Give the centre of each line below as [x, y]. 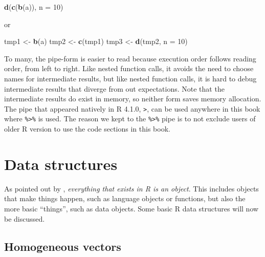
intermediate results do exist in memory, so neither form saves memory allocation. [133, 99]
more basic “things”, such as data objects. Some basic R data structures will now [131, 208]
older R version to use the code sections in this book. [87, 129]
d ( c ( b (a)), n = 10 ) [34, 7]
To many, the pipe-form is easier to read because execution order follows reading [130, 58]
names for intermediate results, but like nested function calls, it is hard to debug [130, 78]
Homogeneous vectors [63, 246]
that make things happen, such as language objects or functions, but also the [125, 198]
